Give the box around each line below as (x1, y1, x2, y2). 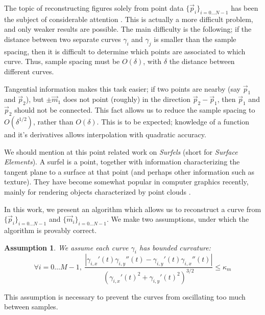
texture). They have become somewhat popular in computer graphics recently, (4, 176, 249, 187)
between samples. (4, 301, 58, 312)
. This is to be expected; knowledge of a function (97, 116, 250, 127)
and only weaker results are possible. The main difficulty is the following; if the (4, 24, 252, 34)
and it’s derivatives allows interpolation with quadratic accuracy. (4, 129, 206, 139)
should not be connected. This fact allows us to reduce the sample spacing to (14, 104, 255, 115)
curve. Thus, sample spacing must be (4, 56, 120, 67)
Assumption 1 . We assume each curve (4, 242, 129, 253)
